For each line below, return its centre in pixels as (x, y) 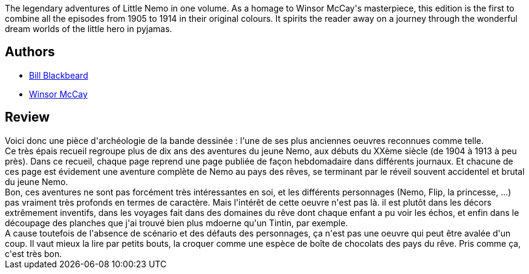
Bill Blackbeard (59, 75)
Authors (30, 52)
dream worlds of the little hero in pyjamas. (89, 29)
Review (28, 117)
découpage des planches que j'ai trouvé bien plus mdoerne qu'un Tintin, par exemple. (177, 223)
